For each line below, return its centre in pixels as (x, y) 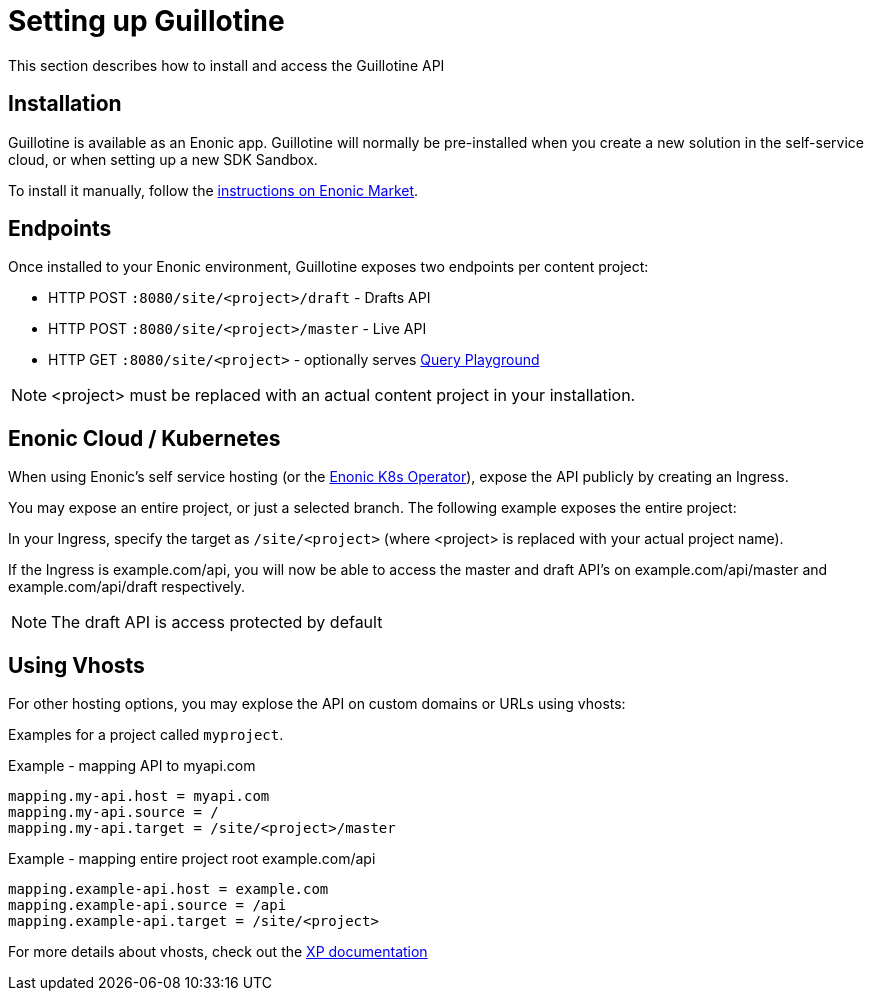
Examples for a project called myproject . (146, 735)
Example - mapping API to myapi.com (132, 766)
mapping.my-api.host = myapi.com (139, 796)
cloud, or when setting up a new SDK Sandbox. (163, 159)
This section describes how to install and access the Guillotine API (226, 65)
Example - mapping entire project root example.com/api (192, 859)
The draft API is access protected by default (217, 622)
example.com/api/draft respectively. (127, 587)
